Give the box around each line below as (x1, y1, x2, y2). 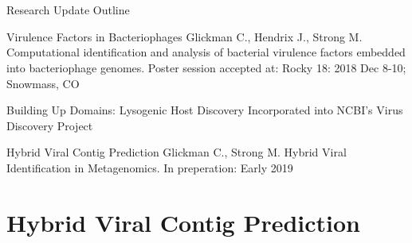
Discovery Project (6, 117, 93, 133)
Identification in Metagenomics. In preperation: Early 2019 (6, 159, 293, 175)
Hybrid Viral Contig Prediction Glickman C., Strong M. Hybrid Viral (6, 144, 347, 160)
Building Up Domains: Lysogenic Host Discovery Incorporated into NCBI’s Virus (6, 102, 403, 118)
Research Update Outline (6, 2, 130, 18)
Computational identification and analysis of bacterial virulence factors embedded (6, 44, 406, 60)
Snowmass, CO (6, 75, 80, 91)
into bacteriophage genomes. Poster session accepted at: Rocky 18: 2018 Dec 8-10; (6, 59, 406, 75)
